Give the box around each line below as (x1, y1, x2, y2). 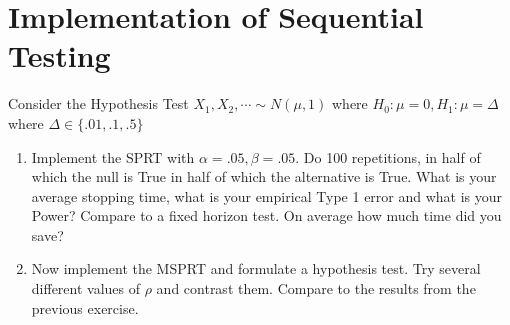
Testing (8, 35, 111, 76)
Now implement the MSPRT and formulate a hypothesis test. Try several (31, 258, 481, 279)
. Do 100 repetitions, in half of (295, 146, 481, 167)
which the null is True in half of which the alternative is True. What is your (31, 166, 497, 187)
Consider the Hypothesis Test (8, 93, 189, 114)
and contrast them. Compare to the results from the (156, 278, 476, 299)
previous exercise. (31, 297, 139, 318)
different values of (31, 278, 141, 299)
